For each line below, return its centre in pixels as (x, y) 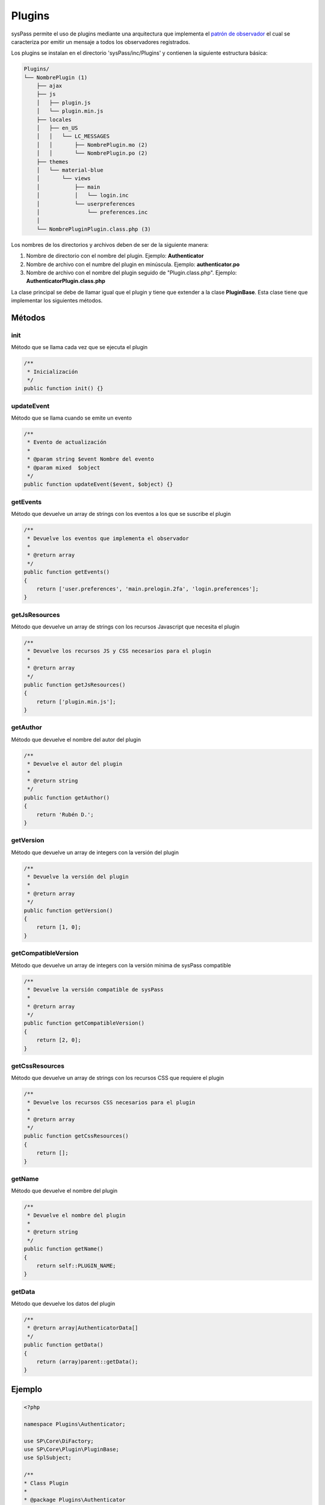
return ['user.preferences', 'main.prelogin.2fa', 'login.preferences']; (147, 589)
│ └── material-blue (70, 170)
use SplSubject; (48, 1458)
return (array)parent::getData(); (87, 1362)
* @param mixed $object (64, 467)
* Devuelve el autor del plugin (75, 764)
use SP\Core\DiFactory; (59, 1441)
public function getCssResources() (76, 1136)
